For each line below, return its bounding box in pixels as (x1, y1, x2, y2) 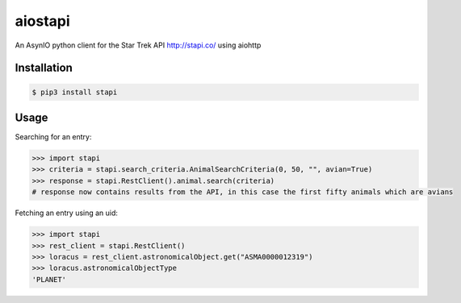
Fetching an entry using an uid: (15, 208, 119, 218)
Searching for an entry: (15, 132, 92, 142)
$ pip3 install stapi (31, 87, 118, 97)
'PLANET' (31, 275, 67, 284)
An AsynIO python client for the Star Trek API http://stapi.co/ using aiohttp (15, 40, 262, 50)
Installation (15, 61, 73, 75)
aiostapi (15, 12, 70, 30)
